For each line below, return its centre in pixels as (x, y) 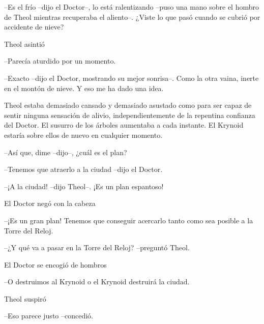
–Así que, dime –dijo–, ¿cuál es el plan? (66, 152)
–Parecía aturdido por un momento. (60, 61)
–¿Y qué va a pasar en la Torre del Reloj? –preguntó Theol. (97, 247)
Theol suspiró (25, 298)
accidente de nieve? (34, 27)
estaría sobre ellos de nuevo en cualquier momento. (83, 135)
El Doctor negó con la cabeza (50, 203)
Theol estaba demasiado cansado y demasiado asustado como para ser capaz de (128, 105)
